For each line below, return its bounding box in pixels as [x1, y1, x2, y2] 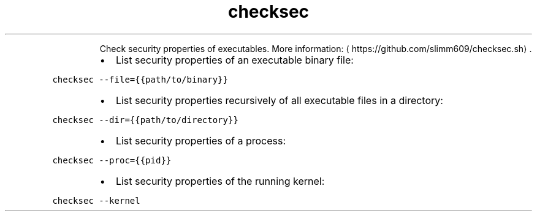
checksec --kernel [52, 195, 140, 206]
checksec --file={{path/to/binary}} [52, 74, 228, 84]
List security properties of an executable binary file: [115, 53, 354, 66]
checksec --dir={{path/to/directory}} [52, 114, 238, 125]
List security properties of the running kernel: [115, 174, 325, 187]
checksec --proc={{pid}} [52, 155, 172, 165]
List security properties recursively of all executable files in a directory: [115, 94, 443, 106]
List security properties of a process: [115, 134, 286, 147]
